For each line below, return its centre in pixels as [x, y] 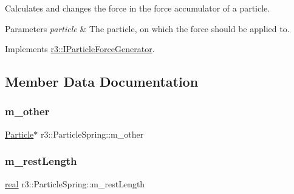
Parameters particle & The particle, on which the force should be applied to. [147, 28]
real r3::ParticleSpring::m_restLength [75, 183]
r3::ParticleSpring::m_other [92, 134]
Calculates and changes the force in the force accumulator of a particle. [138, 8]
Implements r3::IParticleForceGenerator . [80, 49]
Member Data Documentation [102, 82]
